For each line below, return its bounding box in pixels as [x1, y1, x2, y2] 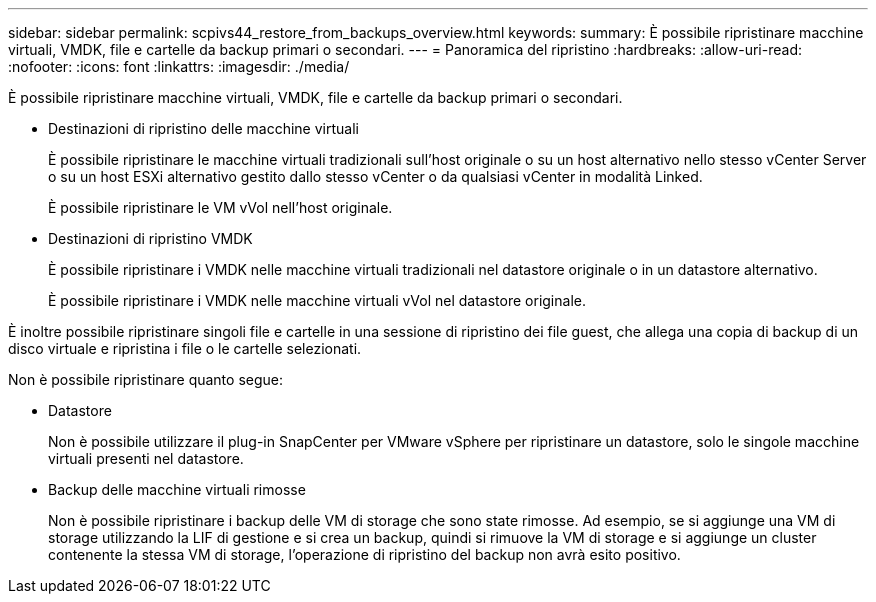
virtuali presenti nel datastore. [48, 450, 244, 467]
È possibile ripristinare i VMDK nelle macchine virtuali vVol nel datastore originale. [48, 292, 586, 309]
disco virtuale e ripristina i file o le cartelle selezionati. [8, 340, 362, 357]
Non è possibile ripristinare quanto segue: [8, 371, 284, 388]
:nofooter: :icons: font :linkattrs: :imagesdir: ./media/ [8, 58, 350, 75]
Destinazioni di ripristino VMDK [48, 230, 253, 247]
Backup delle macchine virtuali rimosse [48, 481, 306, 498]
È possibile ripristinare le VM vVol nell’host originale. [48, 199, 393, 216]
